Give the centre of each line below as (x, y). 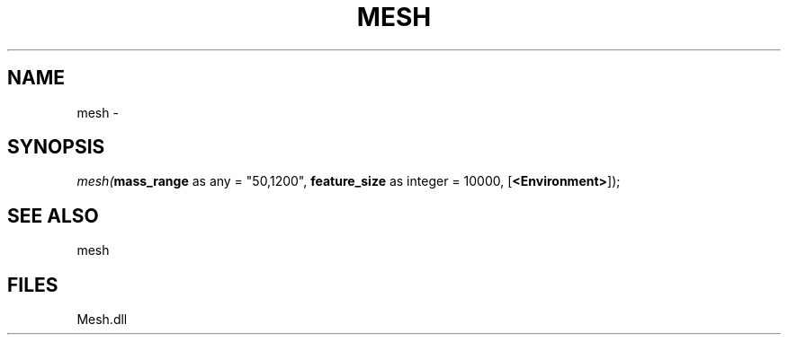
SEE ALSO (53, 215)
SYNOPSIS (56, 147)
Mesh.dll (102, 320)
